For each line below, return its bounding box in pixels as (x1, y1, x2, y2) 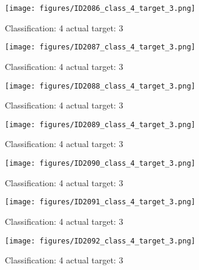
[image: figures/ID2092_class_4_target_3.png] (5, 236, 195, 245)
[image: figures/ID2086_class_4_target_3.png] (5, 4, 195, 13)
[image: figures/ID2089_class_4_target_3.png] (5, 120, 195, 129)
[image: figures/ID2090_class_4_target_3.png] (5, 159, 195, 168)
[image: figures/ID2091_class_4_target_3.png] (5, 198, 195, 207)
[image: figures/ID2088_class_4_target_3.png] (5, 81, 195, 90)
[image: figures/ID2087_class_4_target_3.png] (5, 43, 195, 52)
